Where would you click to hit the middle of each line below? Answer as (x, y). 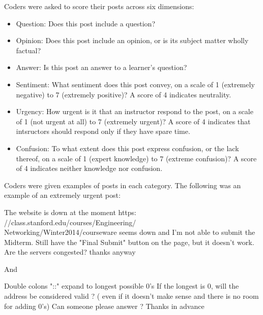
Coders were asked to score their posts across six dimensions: (99, 6)
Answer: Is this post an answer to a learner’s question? (101, 67)
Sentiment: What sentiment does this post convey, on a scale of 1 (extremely (135, 84)
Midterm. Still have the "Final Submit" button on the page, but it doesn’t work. (129, 242)
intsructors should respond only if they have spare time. (103, 131)
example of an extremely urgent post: (62, 195)
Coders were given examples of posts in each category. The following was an (123, 185)
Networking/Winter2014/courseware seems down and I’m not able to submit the (130, 232)
